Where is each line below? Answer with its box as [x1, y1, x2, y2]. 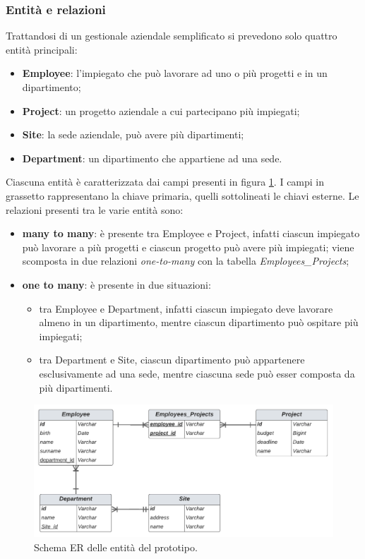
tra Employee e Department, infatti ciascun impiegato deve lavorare [39, 301, 333, 315]
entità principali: [6, 42, 78, 56]
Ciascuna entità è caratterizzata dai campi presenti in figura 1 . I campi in [6, 174, 325, 189]
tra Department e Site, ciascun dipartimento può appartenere [39, 352, 305, 367]
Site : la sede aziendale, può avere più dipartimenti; [22, 127, 244, 142]
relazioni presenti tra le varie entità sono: [6, 202, 184, 217]
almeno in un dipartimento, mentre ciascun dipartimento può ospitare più [39, 315, 359, 330]
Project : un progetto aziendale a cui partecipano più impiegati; [22, 103, 300, 118]
